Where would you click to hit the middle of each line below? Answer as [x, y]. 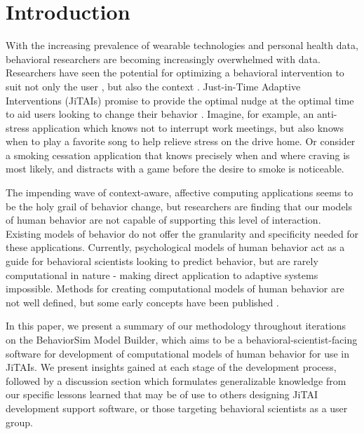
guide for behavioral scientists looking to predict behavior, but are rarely [162, 261]
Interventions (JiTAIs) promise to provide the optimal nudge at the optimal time [180, 100]
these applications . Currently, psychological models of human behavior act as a [175, 247]
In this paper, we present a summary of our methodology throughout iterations [176, 326]
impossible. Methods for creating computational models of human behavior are [175, 289]
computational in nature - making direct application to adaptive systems [162, 274]
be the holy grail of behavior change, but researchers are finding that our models [179, 206]
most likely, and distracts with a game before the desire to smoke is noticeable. [175, 169]
